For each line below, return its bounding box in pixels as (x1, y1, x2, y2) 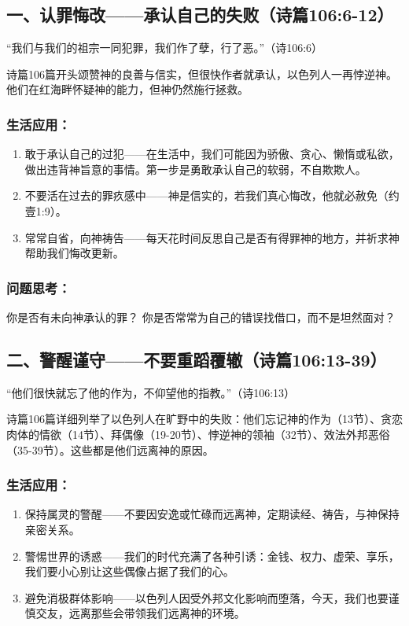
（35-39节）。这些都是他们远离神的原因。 (6, 441, 214, 458)
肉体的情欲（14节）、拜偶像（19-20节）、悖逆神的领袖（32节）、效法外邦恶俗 (6, 425, 390, 442)
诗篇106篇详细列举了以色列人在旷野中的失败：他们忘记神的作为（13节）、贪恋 (6, 411, 403, 427)
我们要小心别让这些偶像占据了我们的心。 (24, 563, 234, 580)
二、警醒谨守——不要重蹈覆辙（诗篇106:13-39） (6, 347, 387, 371)
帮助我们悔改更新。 (24, 245, 124, 261)
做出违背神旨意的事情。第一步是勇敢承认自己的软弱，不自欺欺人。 (24, 160, 367, 177)
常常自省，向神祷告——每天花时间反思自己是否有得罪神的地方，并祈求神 (24, 229, 400, 245)
